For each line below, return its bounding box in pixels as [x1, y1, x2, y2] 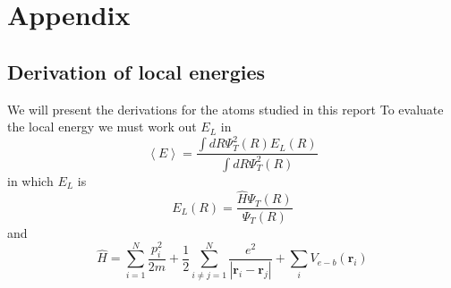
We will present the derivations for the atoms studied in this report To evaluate [7, 99, 444, 118]
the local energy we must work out [7, 117, 197, 136]
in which [7, 171, 54, 190]
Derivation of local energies [7, 57, 266, 85]
